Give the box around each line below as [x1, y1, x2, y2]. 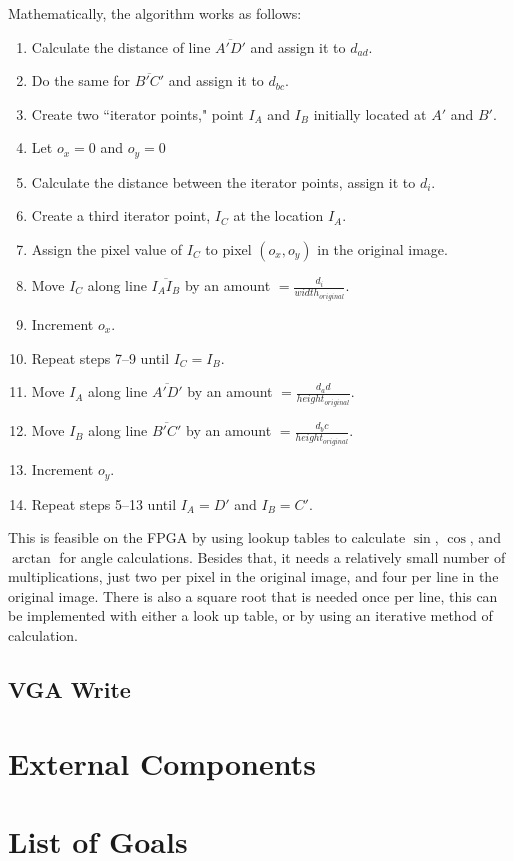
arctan [11, 551, 51, 566]
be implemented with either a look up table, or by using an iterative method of [8, 605, 493, 626]
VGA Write [8, 674, 131, 705]
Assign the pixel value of [31, 239, 183, 260]
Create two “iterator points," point [31, 103, 244, 124]
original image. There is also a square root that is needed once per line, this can [8, 585, 498, 606]
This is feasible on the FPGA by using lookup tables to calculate [8, 527, 406, 548]
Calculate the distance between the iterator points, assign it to [31, 171, 416, 192]
